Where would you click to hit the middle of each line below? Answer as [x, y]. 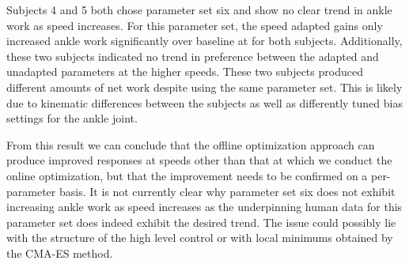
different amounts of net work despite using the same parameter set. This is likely [204, 87]
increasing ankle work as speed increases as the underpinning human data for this [204, 207]
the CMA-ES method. [60, 253]
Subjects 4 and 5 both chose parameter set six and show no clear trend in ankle [199, 9]
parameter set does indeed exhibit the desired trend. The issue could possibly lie [201, 222]
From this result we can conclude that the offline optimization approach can [191, 144]
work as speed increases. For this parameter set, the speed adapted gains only [195, 25]
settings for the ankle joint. [72, 118]
